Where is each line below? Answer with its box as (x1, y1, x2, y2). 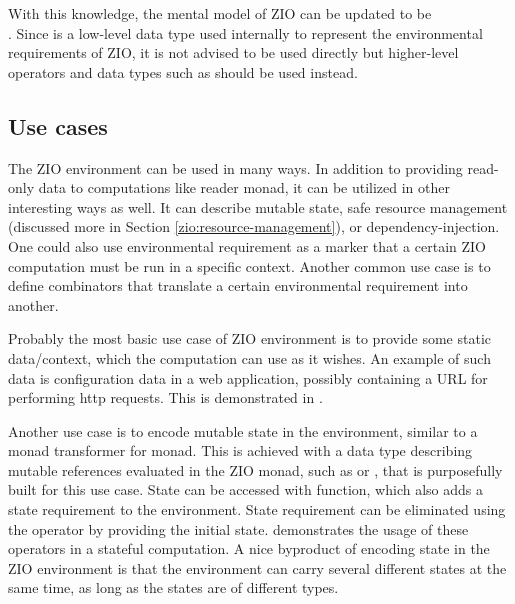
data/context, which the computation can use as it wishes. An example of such (8, 347, 491, 368)
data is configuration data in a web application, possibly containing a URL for (8, 367, 488, 388)
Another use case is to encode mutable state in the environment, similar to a (8, 420, 478, 441)
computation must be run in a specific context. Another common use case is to (8, 255, 491, 276)
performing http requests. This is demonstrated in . (8, 387, 323, 408)
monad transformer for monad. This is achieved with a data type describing (8, 440, 473, 461)
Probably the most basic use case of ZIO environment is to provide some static (8, 328, 492, 349)
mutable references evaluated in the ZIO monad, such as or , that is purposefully (8, 459, 503, 480)
